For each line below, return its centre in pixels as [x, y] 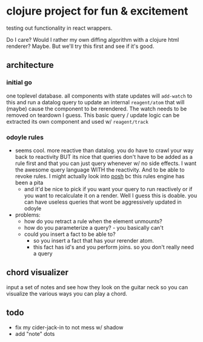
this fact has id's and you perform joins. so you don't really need [113, 247]
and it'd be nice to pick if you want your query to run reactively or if [108, 189]
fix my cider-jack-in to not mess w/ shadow [69, 327]
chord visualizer [37, 273]
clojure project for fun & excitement [97, 11]
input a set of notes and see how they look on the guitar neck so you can [97, 287]
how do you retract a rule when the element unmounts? [93, 221]
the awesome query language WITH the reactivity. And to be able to [100, 169]
